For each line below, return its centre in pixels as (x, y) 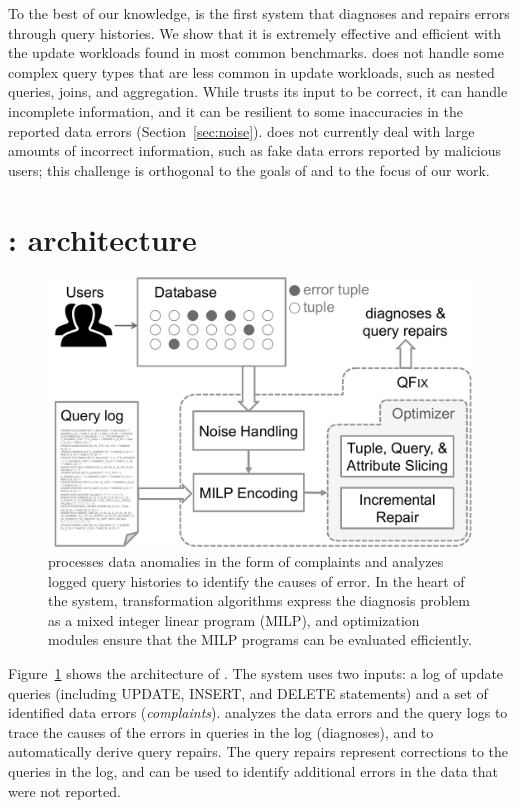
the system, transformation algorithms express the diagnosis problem (259, 600)
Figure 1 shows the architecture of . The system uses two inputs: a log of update (256, 673)
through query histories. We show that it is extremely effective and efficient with (255, 32)
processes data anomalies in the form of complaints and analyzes (246, 561)
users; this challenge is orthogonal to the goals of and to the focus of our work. (249, 169)
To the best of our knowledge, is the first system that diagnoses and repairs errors (259, 13)
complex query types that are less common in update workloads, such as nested (251, 71)
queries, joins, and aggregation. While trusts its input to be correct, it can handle (258, 91)
